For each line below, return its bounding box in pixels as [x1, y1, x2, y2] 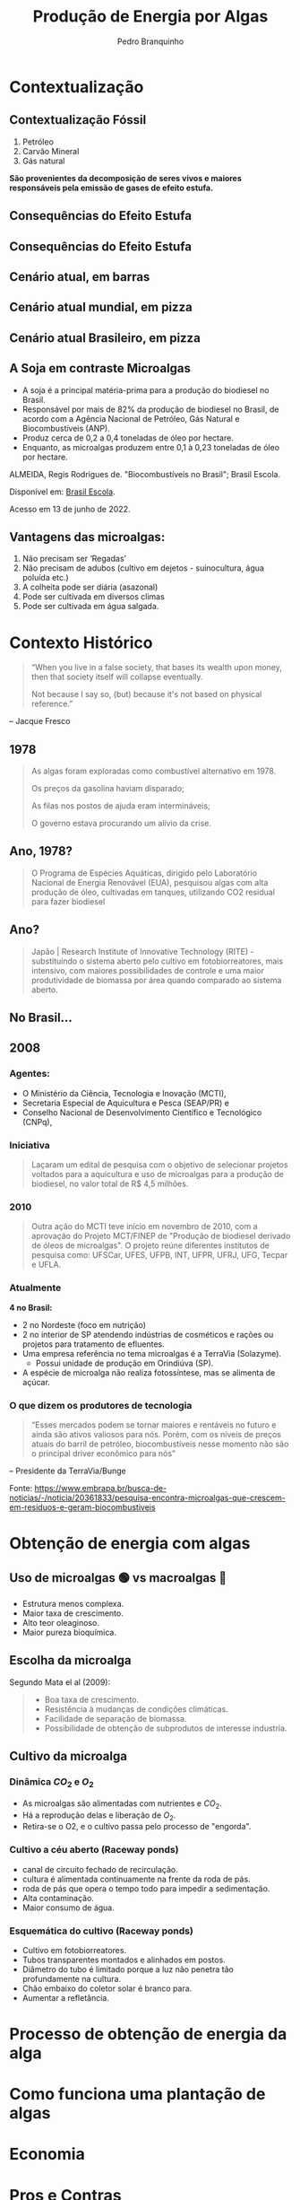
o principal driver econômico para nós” [30, 1447, 176, 1459]
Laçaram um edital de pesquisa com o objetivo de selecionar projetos [30, 1159, 288, 1170]
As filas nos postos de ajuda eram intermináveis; [30, 800, 210, 811]
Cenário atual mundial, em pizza [9, 300, 193, 315]
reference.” [30, 698, 73, 710]
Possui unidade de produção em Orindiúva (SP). [35, 1358, 214, 1368]
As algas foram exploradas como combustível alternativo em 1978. [30, 765, 277, 777]
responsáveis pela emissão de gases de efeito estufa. [9, 182, 213, 193]
